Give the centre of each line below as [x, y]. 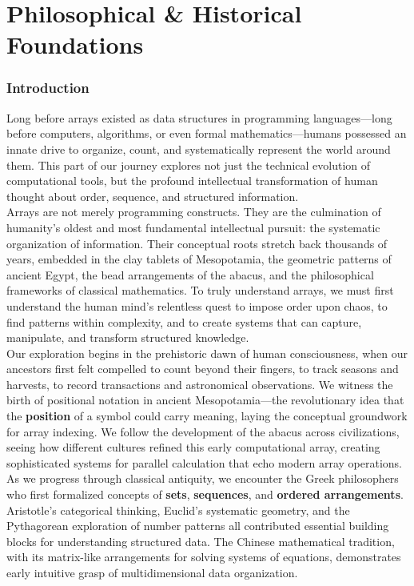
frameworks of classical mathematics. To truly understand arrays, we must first [200, 290]
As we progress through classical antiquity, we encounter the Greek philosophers [203, 478]
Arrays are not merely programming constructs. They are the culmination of [194, 212]
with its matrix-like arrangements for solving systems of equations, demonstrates [204, 557]
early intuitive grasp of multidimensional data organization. [152, 572]
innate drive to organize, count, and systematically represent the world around [199, 149]
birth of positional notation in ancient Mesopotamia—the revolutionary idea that [205, 400]
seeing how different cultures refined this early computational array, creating [193, 447]
